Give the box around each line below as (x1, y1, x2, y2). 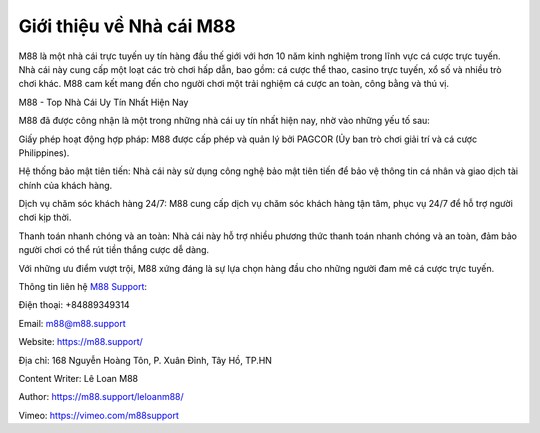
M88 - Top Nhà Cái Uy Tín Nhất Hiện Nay (18, 96, 189, 108)
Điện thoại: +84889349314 (18, 299, 130, 311)
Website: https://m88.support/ (18, 336, 144, 348)
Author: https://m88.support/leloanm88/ (18, 391, 184, 403)
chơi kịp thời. (18, 211, 72, 224)
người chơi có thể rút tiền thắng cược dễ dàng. (18, 244, 210, 256)
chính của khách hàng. (18, 179, 113, 191)
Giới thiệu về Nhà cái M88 (18, 15, 237, 37)
